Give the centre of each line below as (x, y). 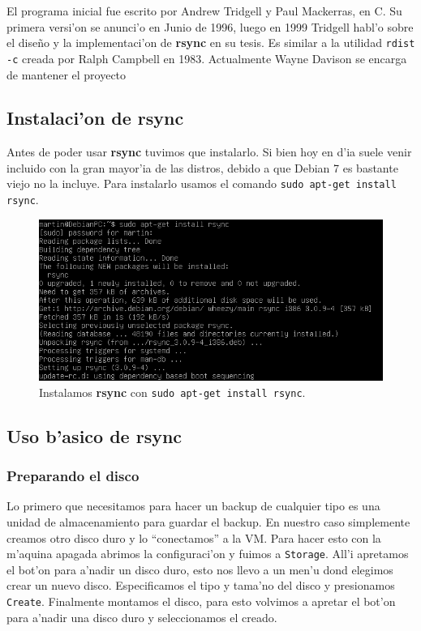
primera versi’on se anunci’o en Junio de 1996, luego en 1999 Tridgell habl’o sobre (210, 26)
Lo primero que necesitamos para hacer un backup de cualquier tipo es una (193, 506)
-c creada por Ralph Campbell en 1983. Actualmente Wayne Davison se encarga (207, 58)
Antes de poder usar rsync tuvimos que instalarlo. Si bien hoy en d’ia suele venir (209, 152)
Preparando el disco (73, 476)
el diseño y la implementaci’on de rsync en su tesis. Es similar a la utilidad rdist (211, 43)
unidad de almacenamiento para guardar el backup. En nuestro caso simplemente (208, 521)
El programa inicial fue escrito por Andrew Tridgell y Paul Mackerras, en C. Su (204, 11)
